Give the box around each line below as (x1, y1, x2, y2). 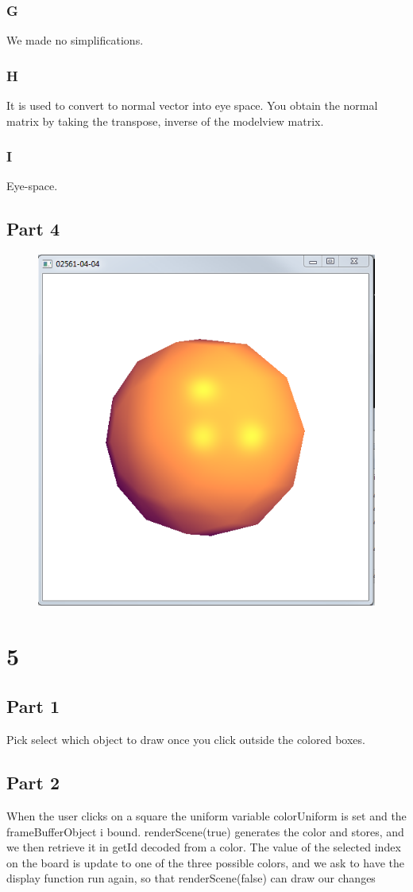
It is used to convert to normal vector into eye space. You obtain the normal (6, 97, 378, 114)
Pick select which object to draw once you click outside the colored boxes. (6, 731, 365, 748)
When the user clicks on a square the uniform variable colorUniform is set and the (6, 808, 407, 824)
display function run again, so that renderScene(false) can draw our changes (6, 870, 376, 886)
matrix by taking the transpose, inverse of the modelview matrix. (6, 112, 324, 129)
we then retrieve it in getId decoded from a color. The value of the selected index (6, 839, 401, 855)
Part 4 (6, 216, 60, 241)
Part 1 (6, 694, 60, 719)
